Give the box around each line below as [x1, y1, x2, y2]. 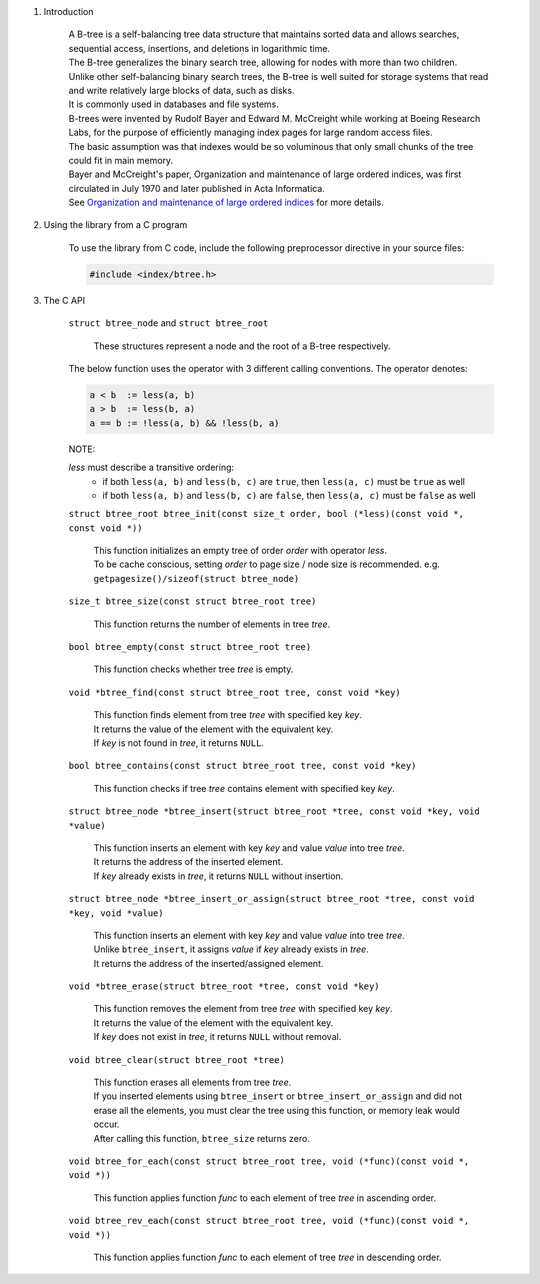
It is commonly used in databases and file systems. [68, 98, 280, 110]
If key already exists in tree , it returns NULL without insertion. [93, 870, 344, 882]
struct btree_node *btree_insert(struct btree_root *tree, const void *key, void [68, 806, 480, 817]
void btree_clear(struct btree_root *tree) [68, 1054, 285, 1065]
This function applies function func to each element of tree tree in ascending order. [93, 1191, 437, 1204]
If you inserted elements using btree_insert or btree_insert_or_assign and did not [93, 1090, 463, 1102]
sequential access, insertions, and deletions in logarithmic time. [68, 42, 330, 54]
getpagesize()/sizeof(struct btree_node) [93, 573, 300, 584]
